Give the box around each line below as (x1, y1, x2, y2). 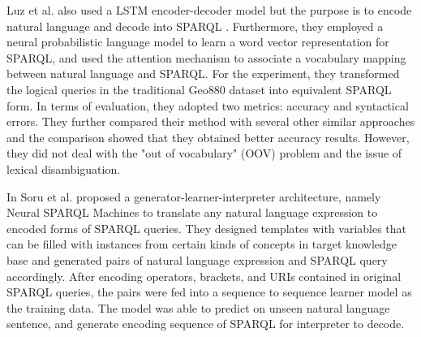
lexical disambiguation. (6, 160, 121, 177)
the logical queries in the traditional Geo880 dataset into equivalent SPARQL (6, 80, 392, 97)
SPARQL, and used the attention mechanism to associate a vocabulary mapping (6, 49, 406, 66)
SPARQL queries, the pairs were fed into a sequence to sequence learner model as (6, 283, 412, 300)
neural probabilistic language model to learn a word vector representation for (6, 33, 389, 50)
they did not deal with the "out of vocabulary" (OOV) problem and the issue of (6, 145, 402, 162)
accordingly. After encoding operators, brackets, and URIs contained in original (6, 267, 402, 284)
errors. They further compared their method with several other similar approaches (6, 113, 415, 130)
